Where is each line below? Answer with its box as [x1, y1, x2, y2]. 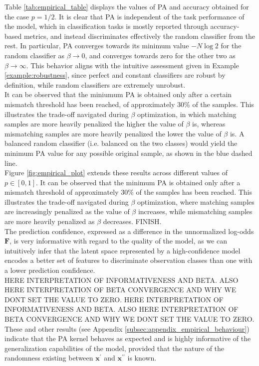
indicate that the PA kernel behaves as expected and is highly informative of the [4, 333, 251, 344]
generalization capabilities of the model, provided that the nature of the [4, 343, 225, 353]
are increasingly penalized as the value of [4, 206, 130, 217]
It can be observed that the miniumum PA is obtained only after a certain [4, 89, 232, 100]
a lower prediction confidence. [4, 265, 95, 275]
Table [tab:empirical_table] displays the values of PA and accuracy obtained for [4, 1, 249, 11]
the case [4, 11, 29, 21]
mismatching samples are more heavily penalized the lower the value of [4, 128, 222, 138]
